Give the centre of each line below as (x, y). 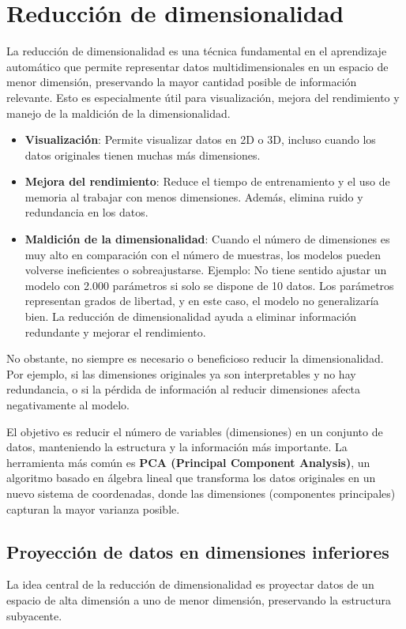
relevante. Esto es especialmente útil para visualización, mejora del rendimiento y (203, 97)
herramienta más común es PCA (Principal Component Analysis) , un (188, 462)
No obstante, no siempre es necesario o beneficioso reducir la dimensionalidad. (195, 358)
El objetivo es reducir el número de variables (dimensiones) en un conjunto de (195, 431)
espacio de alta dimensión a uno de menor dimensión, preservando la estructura (199, 599)
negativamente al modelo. (68, 405)
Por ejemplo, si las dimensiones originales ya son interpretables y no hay (181, 373)
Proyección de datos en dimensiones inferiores (198, 551)
